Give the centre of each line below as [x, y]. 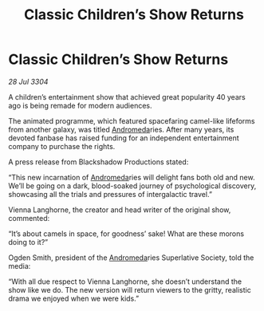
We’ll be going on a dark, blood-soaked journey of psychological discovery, [132, 186]
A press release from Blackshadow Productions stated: [99, 162]
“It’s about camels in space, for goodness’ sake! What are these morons [126, 234]
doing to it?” [28, 242]
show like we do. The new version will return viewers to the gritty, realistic [130, 289]
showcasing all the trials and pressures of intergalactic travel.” [110, 194]
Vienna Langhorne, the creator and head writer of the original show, [120, 210]
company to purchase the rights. [62, 146]
